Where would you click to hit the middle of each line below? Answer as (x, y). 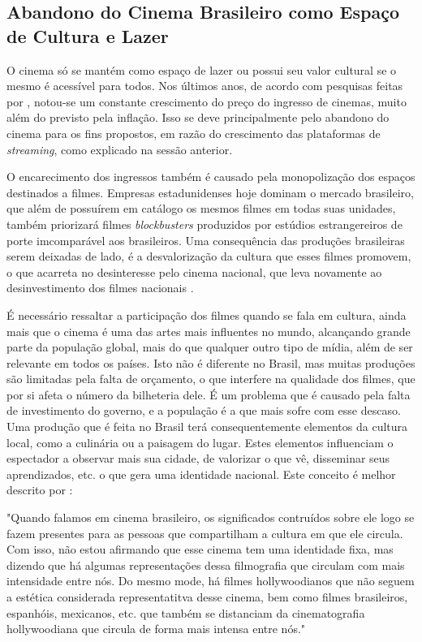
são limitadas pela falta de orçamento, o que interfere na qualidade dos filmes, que (211, 379)
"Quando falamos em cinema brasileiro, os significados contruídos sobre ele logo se (211, 517)
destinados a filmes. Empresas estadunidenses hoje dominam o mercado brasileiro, (210, 192)
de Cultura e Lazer (88, 35)
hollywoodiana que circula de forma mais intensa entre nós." (156, 629)
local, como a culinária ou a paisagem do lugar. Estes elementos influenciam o (200, 442)
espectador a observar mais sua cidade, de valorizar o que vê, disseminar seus (198, 458)
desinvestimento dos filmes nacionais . (100, 288)
